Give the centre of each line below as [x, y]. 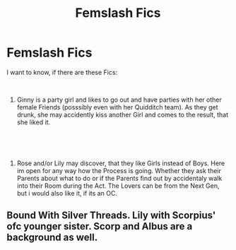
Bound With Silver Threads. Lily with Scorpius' [111, 216]
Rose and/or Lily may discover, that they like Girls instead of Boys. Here [121, 163]
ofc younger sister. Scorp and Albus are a [100, 226]
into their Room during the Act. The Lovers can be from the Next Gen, [118, 186]
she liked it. [34, 122]
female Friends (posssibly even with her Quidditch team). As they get [117, 107]
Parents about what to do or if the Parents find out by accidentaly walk [119, 178]
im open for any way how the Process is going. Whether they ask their [119, 170]
